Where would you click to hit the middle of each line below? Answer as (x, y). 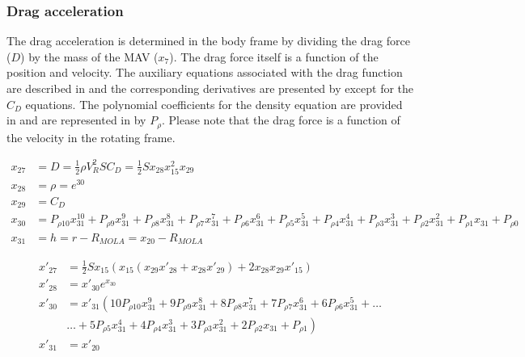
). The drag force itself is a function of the (274, 56)
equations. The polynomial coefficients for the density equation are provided (214, 104)
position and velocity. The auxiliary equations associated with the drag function (205, 72)
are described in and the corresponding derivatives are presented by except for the (210, 88)
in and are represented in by (76, 120)
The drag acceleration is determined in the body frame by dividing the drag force (208, 41)
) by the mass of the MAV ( (89, 56)
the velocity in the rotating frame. (91, 137)
